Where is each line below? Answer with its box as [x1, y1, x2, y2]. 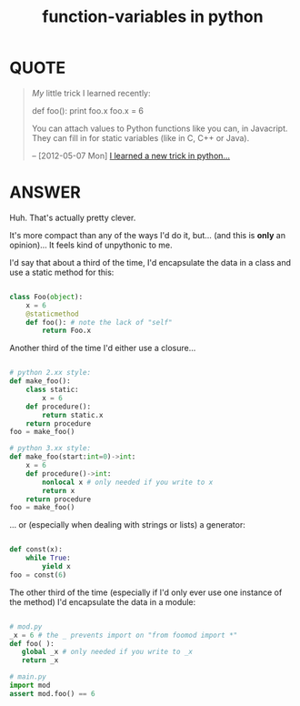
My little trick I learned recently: [31, 87, 152, 98]
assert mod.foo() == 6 [9, 689, 95, 698]
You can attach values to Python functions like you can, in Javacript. [31, 123, 288, 134]
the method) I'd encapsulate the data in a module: [9, 596, 196, 607]
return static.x [42, 410, 104, 419]
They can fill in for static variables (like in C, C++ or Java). [31, 132, 250, 143]
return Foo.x [42, 326, 92, 336]
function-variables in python [42, 6, 264, 27]
